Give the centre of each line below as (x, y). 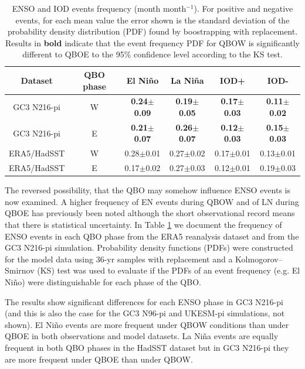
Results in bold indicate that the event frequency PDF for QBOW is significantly (152, 42)
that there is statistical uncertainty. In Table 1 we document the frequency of (143, 224)
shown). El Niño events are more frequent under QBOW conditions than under (147, 324)
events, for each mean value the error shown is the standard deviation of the (152, 20)
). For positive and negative (243, 8)
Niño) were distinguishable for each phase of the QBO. (103, 281)
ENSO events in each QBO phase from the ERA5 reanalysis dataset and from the (152, 236)
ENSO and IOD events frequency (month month (99, 8)
